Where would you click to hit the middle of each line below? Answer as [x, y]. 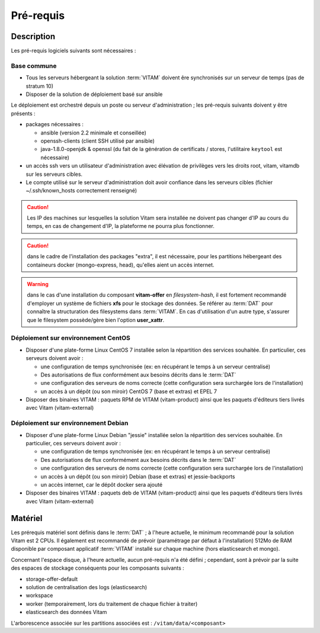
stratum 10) [39, 86]
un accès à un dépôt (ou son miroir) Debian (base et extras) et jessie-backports [138, 476]
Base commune [34, 66]
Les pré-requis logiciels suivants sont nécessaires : [73, 51]
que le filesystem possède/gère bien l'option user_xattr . [96, 320]
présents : [23, 113]
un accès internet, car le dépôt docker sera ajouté [102, 484]
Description [33, 36]
